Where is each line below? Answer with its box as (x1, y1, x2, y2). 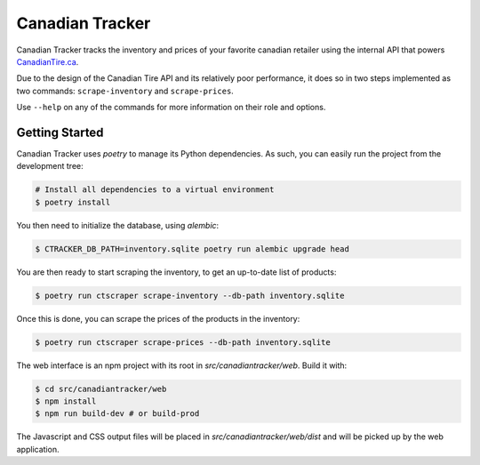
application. (16, 444, 60, 454)
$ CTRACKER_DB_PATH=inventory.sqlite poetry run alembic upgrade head (35, 244, 350, 253)
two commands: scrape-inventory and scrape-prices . (16, 85, 235, 96)
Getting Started (16, 124, 104, 140)
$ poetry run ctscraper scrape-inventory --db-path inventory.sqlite (35, 290, 345, 301)
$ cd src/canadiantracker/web (35, 383, 167, 394)
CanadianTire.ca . (16, 56, 79, 67)
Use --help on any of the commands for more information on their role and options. (16, 102, 326, 113)
